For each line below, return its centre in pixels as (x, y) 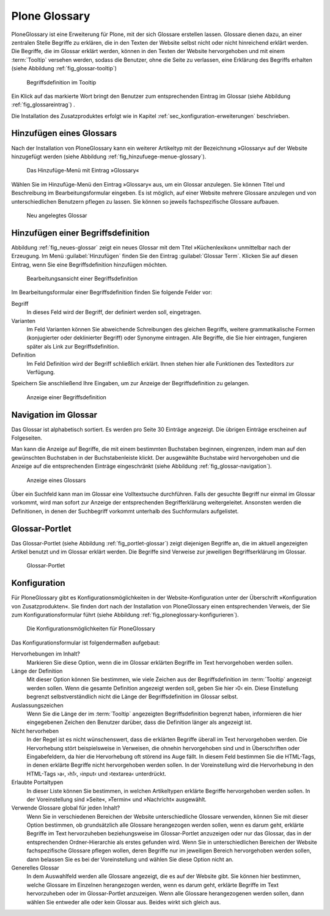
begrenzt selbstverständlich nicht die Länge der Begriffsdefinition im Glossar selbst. (132, 696)
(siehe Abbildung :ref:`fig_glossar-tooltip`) (64, 68)
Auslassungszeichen (37, 705)
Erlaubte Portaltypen (37, 782)
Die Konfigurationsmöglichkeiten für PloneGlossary (91, 629)
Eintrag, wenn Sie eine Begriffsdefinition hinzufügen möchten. (89, 264)
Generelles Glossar (35, 868)
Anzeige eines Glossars (56, 480)
